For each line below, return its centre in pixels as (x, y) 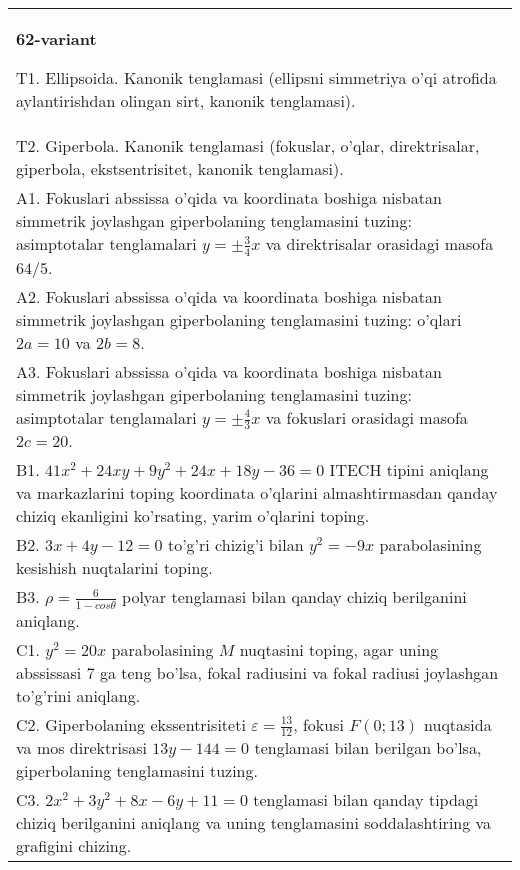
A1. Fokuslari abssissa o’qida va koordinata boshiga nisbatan (229, 197)
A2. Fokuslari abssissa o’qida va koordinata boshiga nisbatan (229, 296)
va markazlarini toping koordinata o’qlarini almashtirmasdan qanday (257, 493)
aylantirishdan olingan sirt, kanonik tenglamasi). (186, 100)
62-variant (56, 38)
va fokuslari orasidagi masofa (366, 417)
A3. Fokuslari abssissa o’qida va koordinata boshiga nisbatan (229, 371)
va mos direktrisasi (82, 748)
